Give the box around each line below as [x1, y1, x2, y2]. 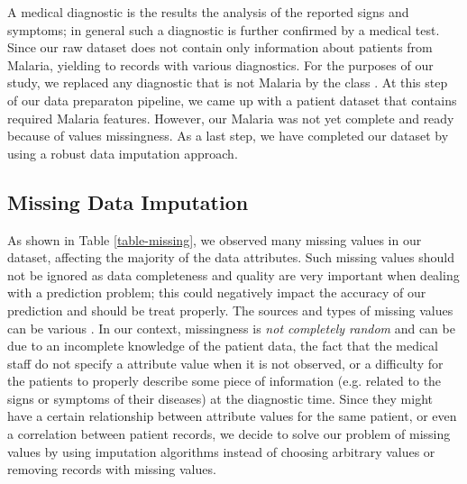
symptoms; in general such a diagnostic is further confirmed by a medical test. [7, 20, 440, 39]
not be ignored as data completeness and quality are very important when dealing [7, 265, 460, 284]
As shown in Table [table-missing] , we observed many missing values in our [7, 230, 422, 249]
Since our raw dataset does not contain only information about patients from [7, 38, 433, 57]
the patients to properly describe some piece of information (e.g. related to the [7, 371, 442, 390]
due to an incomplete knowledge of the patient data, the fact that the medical [7, 336, 438, 355]
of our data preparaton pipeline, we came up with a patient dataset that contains [7, 90, 457, 109]
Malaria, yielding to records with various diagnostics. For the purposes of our [7, 55, 434, 74]
